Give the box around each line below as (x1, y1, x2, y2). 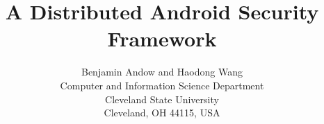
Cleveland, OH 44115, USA (104, 105, 220, 120)
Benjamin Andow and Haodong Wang (81, 64, 243, 79)
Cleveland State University (105, 91, 219, 106)
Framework (107, 24, 217, 53)
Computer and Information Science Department (60, 78, 264, 92)
